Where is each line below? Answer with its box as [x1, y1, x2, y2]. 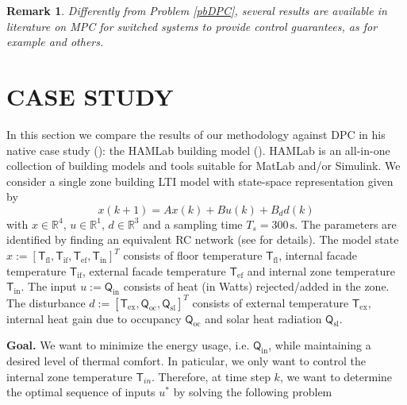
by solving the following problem [173, 384, 332, 400]
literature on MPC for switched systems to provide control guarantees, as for [6, 17, 378, 34]
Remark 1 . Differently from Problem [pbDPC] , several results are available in [6, 2, 387, 18]
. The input [21, 278, 77, 295]
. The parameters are [294, 215, 397, 232]
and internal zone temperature [247, 262, 395, 279]
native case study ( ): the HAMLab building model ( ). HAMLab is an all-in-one [6, 141, 390, 158]
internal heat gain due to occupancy [6, 310, 182, 326]
